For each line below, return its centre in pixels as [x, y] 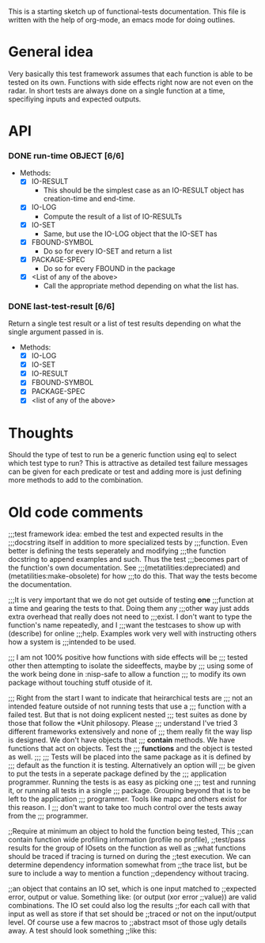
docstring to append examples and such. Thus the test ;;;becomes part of [128, 559]
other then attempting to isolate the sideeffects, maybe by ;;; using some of [131, 666]
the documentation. [40, 585]
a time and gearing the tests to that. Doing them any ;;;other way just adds [129, 609]
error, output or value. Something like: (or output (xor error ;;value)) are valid [132, 897]
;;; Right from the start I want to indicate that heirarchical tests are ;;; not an [131, 698]
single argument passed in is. [56, 332]
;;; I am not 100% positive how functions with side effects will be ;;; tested [128, 658]
